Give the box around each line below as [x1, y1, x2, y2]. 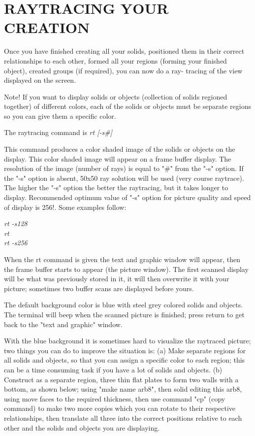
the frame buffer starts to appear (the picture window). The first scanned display [4, 264, 249, 274]
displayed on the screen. [4, 75, 76, 85]
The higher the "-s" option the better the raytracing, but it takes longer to [4, 182, 228, 193]
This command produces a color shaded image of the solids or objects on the [4, 144, 235, 154]
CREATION [4, 17, 90, 37]
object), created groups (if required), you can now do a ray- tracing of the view [4, 65, 243, 75]
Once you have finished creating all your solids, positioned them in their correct [4, 46, 245, 56]
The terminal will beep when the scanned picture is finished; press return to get [4, 309, 245, 319]
